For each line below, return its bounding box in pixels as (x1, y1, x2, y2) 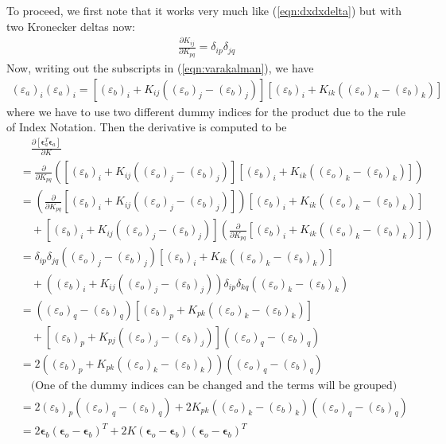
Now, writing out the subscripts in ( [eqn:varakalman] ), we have (6, 59, 314, 76)
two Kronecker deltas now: (6, 18, 135, 34)
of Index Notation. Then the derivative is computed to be (6, 119, 287, 135)
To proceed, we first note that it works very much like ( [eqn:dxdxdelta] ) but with (6, 2, 401, 18)
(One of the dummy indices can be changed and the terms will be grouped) (30, 380, 398, 391)
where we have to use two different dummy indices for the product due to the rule (6, 103, 405, 119)
